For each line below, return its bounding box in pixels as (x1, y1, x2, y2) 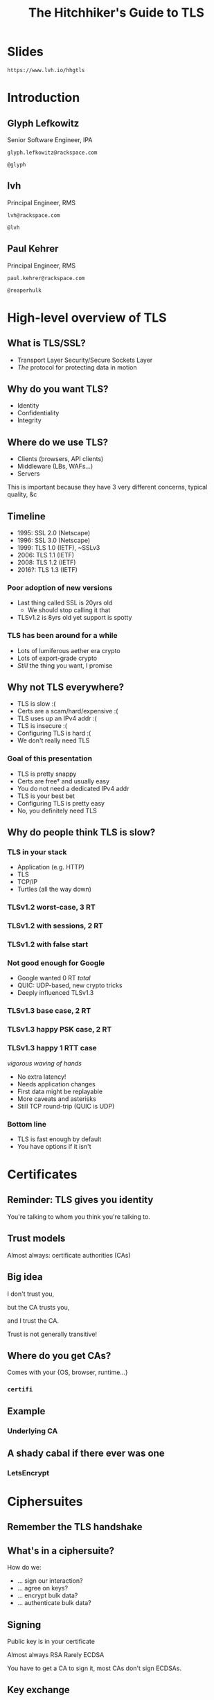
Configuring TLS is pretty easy (17, 799, 105, 807)
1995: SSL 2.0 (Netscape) (17, 529, 91, 537)
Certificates (7, 1167, 78, 1183)
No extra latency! (17, 1073, 66, 1081)
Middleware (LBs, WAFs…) (17, 462, 93, 471)
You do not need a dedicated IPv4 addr (17, 784, 130, 792)
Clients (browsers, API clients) (17, 455, 104, 463)
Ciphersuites (7, 1494, 83, 1509)
